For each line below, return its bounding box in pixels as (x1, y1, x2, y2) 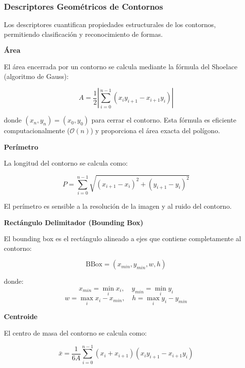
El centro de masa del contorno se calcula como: (4, 327, 147, 337)
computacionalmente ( (4, 125, 70, 136)
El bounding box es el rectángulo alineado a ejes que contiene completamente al (4, 233, 241, 244)
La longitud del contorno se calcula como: (4, 158, 128, 168)
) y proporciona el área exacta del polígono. (90, 125, 220, 136)
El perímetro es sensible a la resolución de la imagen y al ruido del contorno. (4, 200, 232, 211)
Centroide (4, 311, 38, 322)
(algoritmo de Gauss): (4, 71, 69, 81)
